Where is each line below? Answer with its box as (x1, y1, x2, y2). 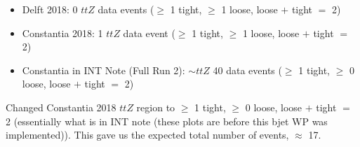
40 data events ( (213, 62, 282, 77)
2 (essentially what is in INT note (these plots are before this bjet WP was (6, 113, 328, 128)
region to (136, 99, 175, 114)
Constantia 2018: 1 (22, 25, 103, 40)
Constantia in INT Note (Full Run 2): (22, 62, 185, 77)
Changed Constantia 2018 (6, 99, 116, 114)
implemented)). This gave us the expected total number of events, (6, 127, 289, 142)
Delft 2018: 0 (22, 2, 78, 16)
